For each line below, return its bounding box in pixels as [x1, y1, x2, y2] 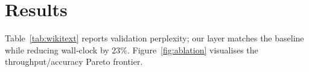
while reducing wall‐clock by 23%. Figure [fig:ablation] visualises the [5, 43, 258, 56]
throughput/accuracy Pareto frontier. [5, 55, 143, 68]
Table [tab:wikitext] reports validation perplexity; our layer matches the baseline [5, 32, 304, 44]
